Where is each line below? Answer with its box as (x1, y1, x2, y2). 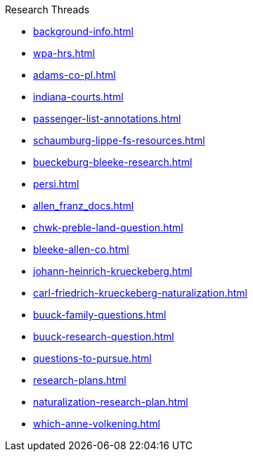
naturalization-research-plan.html (33, 396, 188, 408)
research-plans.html (33, 374, 126, 386)
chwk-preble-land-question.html (33, 221, 183, 233)
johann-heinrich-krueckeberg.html (33, 265, 193, 277)
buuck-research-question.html (33, 330, 174, 342)
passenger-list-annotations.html (33, 112, 181, 124)
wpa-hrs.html (33, 47, 95, 59)
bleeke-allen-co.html (33, 243, 129, 255)
